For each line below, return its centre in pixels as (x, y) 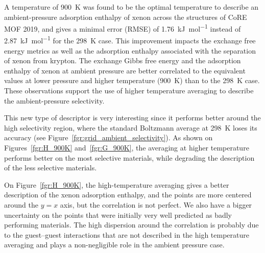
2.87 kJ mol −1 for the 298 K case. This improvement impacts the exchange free (130, 40)
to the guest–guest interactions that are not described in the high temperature (127, 234)
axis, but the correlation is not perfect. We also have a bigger (156, 205)
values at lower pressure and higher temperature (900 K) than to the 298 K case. (132, 80)
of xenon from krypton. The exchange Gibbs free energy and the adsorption (123, 60)
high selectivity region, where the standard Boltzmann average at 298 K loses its (131, 127)
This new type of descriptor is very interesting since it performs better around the (132, 118)
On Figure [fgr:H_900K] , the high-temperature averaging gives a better (117, 184)
